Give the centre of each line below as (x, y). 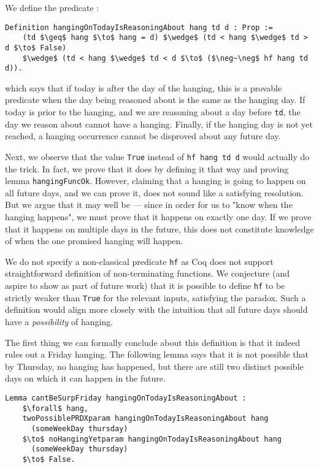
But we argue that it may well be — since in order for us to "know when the (149, 205)
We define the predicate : (52, 7)
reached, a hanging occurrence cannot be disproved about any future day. (143, 136)
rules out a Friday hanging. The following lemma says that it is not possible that (157, 354)
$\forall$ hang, (56, 408)
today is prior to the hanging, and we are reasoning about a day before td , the (153, 112)
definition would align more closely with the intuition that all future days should (156, 309)
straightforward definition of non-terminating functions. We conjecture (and (147, 273)
